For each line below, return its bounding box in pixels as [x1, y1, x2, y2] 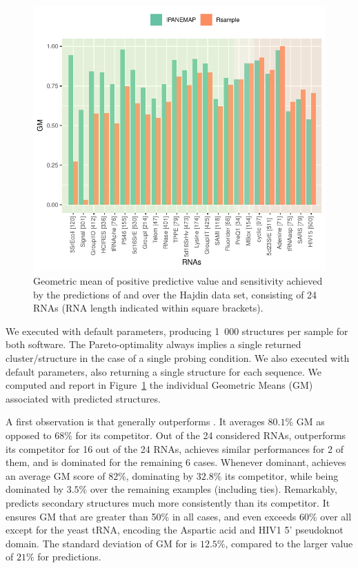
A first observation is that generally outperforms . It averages [6, 414, 265, 429]
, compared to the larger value [225, 536, 353, 550]
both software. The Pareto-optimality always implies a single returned [6, 337, 301, 352]
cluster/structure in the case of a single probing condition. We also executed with [6, 351, 350, 365]
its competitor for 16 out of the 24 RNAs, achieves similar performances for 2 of [6, 441, 344, 456]
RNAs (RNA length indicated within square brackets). [33, 301, 263, 315]
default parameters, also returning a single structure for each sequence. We [6, 364, 321, 378]
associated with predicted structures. [6, 391, 161, 405]
